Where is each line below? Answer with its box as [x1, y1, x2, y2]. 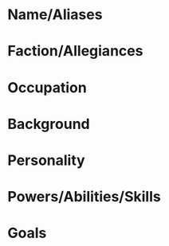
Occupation [7, 78, 87, 96]
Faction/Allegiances [7, 42, 143, 61]
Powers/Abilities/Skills [7, 188, 161, 206]
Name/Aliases [7, 6, 103, 24]
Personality [7, 151, 85, 169]
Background [7, 115, 90, 133]
